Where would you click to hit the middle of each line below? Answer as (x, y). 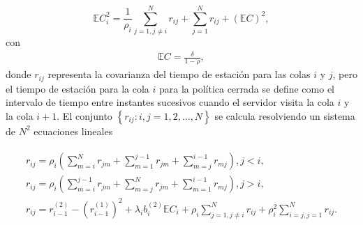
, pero (345, 74)
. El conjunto (84, 115)
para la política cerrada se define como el (246, 88)
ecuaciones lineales (73, 131)
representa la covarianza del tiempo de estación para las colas (179, 74)
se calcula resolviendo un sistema (285, 115)
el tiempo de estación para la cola (77, 88)
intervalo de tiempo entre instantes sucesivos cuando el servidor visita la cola (170, 102)
